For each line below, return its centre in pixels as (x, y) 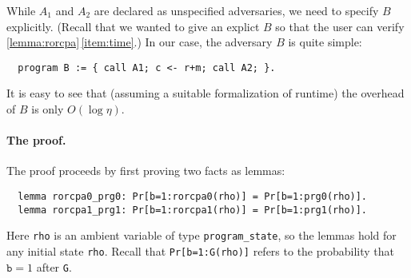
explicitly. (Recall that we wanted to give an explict (133, 26)
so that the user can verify (340, 26)
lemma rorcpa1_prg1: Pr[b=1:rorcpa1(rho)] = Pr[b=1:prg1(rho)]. (193, 210)
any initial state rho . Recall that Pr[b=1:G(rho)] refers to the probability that (201, 250)
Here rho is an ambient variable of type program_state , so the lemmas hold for (202, 235)
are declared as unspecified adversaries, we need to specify (236, 10)
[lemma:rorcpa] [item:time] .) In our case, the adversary (140, 42)
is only (48, 109)
